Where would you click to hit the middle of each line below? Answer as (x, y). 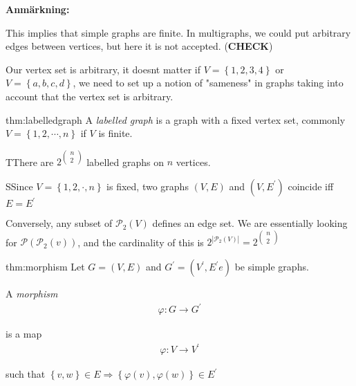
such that (26, 374)
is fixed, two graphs (148, 186)
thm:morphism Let (45, 267)
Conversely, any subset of (59, 223)
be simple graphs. (272, 267)
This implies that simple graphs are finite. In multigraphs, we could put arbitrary (178, 32)
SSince (19, 186)
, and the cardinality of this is (141, 242)
